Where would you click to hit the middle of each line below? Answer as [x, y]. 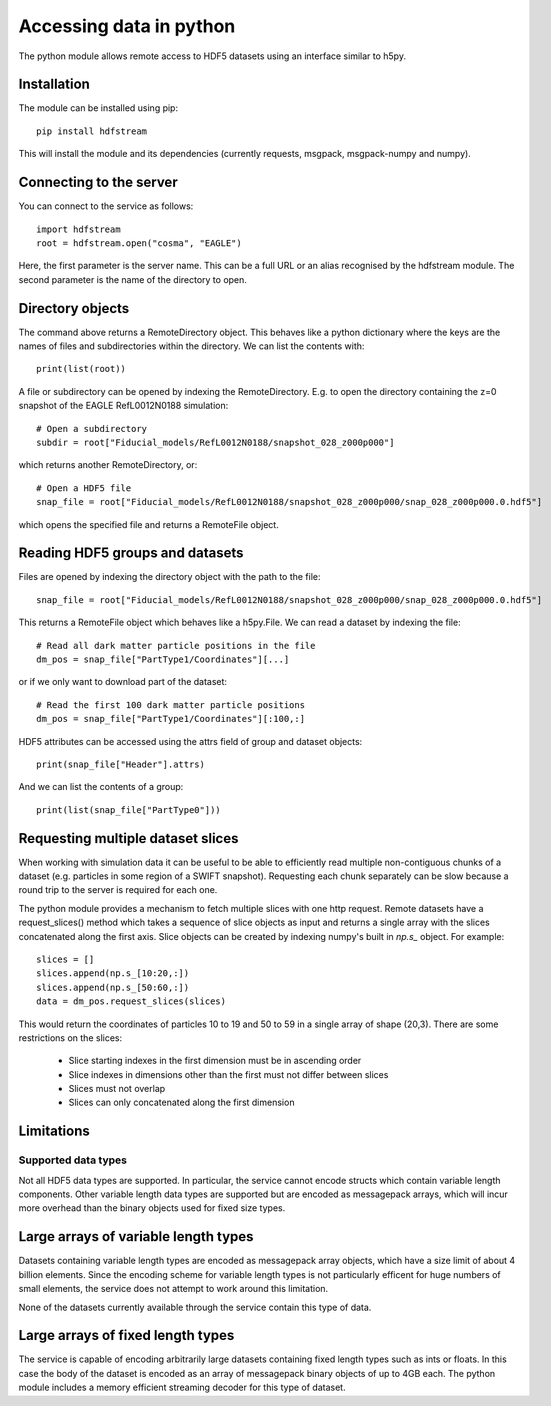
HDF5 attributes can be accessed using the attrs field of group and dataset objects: [190, 741]
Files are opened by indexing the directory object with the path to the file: [169, 577]
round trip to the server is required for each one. [118, 890]
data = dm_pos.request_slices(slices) [131, 1001]
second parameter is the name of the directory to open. [132, 279]
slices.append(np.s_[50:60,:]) [113, 987]
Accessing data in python [127, 26]
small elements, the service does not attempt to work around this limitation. [173, 1289]
